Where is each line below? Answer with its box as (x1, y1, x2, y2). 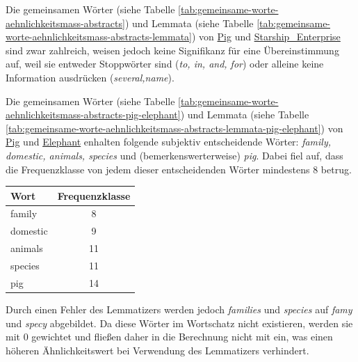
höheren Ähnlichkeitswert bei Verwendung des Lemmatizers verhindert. (6, 343, 309, 357)
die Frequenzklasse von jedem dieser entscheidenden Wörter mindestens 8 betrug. (6, 162, 352, 176)
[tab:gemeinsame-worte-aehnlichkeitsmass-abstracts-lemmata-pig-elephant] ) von (6, 120, 343, 135)
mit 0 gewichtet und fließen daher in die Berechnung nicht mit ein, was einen (6, 329, 333, 344)
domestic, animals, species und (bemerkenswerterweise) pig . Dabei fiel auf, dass (6, 148, 343, 162)
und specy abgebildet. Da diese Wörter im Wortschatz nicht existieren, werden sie (6, 315, 353, 330)
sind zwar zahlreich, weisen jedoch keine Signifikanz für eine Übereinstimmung (6, 42, 339, 57)
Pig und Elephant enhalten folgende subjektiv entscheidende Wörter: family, (6, 134, 332, 149)
